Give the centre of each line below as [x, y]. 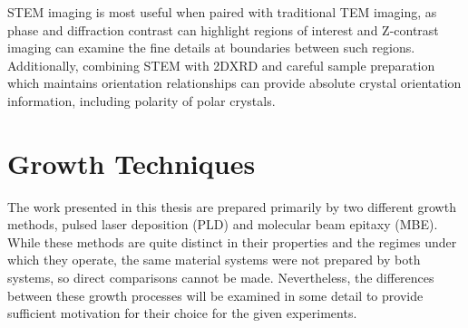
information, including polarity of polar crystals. [141, 100]
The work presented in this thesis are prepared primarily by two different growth [232, 206]
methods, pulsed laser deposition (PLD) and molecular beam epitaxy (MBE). [223, 224]
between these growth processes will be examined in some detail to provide [215, 295]
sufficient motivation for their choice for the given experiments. [182, 313]
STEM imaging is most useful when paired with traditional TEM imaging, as [222, 12]
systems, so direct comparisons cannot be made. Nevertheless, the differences [221, 278]
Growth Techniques [132, 163]
